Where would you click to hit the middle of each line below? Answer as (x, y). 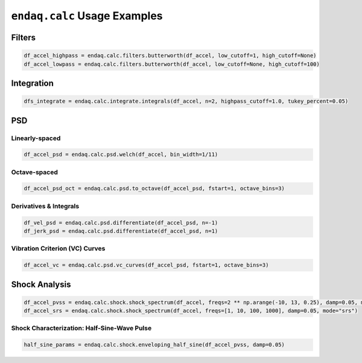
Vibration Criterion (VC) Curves (58, 249)
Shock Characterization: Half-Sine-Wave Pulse (81, 328)
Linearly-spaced (36, 138)
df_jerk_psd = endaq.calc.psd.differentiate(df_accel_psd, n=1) (121, 231)
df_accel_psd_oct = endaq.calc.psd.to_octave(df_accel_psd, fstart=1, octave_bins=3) (154, 188)
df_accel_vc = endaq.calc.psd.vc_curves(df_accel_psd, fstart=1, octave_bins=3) (146, 265)
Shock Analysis (41, 284)
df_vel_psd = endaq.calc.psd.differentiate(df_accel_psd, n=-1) (121, 223)
